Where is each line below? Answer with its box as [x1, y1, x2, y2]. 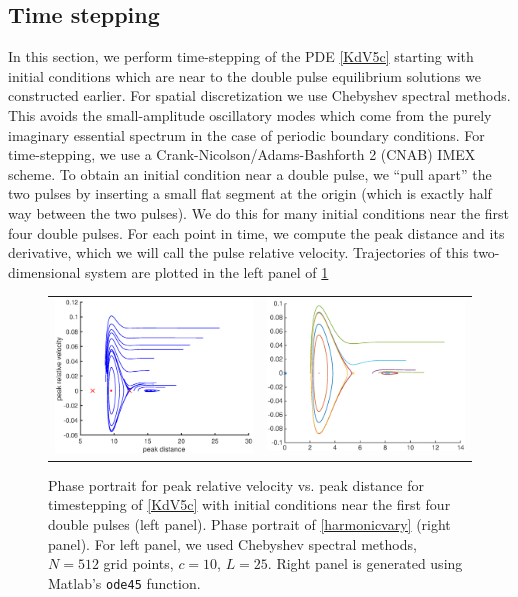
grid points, [103, 553, 174, 574]
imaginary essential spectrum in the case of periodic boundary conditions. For [8, 124, 485, 145]
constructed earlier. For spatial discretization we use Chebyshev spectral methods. [8, 85, 511, 106]
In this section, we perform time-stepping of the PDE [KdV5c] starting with [8, 46, 474, 67]
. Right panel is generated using [267, 553, 463, 574]
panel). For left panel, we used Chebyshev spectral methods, [48, 533, 417, 554]
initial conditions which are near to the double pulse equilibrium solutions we [8, 65, 481, 86]
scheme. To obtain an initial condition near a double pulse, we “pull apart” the [8, 163, 492, 184]
